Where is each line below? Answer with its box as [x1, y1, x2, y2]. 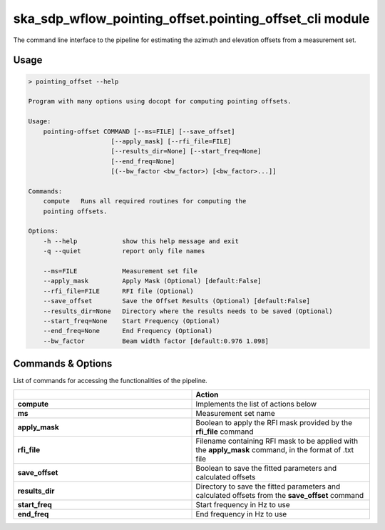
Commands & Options [13, 357, 113, 370]
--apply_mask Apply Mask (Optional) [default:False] [43, 277, 262, 285]
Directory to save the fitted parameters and [195, 481, 341, 491]
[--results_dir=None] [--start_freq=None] [111, 147, 262, 156]
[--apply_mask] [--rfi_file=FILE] [111, 137, 232, 146]
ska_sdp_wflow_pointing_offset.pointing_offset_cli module [13, 11, 370, 26]
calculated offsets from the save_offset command [195, 490, 364, 500]
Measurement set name [195, 408, 275, 418]
